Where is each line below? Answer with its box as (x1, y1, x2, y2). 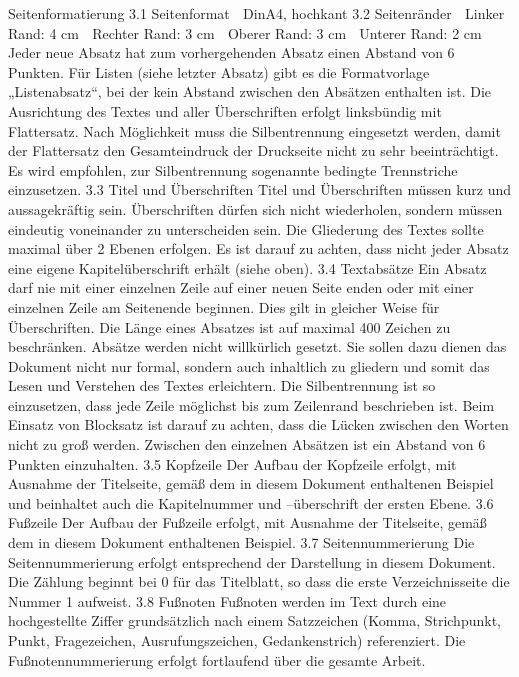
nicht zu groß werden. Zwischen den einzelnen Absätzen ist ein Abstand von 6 (8, 434, 486, 455)
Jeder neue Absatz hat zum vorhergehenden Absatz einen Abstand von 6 (8, 42, 455, 63)
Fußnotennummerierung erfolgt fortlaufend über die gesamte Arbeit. (8, 649, 426, 670)
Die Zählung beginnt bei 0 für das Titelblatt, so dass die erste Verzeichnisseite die (8, 571, 510, 592)
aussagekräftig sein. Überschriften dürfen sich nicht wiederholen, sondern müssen (8, 198, 503, 219)
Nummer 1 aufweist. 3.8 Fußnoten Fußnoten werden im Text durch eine (8, 590, 447, 611)
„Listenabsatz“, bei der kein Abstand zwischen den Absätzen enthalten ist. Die (8, 81, 492, 102)
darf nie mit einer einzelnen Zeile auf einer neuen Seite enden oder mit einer (8, 277, 474, 298)
